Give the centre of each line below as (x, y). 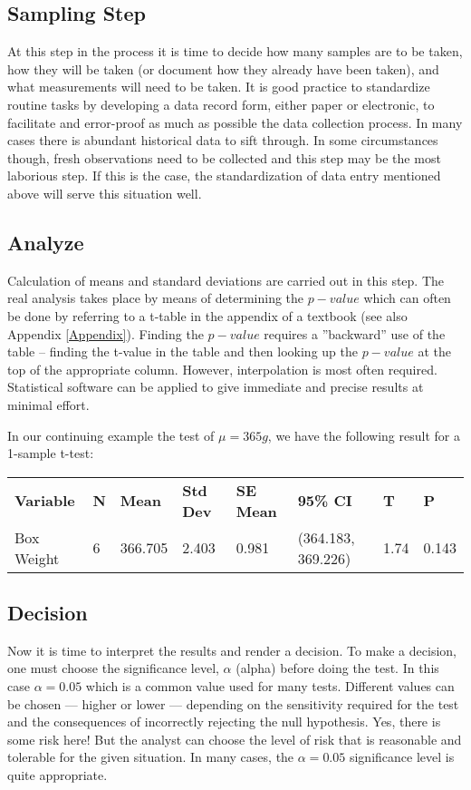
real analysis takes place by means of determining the (156, 298)
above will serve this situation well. (105, 193)
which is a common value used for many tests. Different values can (270, 686)
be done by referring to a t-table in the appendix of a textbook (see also (207, 315)
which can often (407, 298)
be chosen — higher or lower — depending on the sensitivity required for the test (233, 703)
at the (434, 351)
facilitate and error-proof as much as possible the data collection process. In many (235, 122)
